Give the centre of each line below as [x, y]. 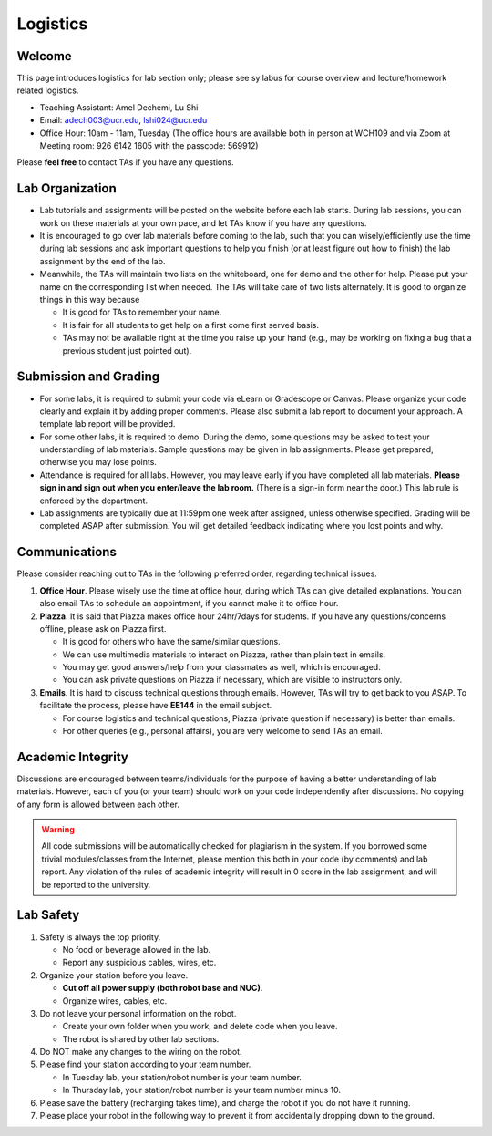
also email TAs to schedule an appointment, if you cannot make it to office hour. [189, 604]
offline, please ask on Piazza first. [103, 628]
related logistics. [48, 90]
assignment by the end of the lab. [102, 261]
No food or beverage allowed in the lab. [137, 949]
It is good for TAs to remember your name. [142, 312]
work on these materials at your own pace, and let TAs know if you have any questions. [203, 222]
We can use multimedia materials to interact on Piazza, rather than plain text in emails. [224, 654]
